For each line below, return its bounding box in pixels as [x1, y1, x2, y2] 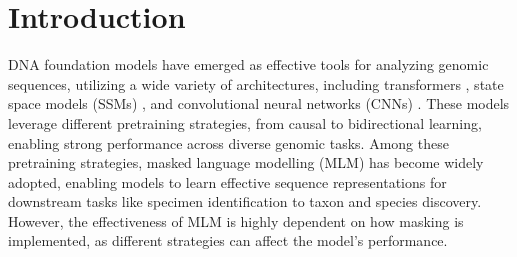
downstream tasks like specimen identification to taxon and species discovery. [8, 191, 482, 212]
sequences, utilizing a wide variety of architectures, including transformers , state [8, 73, 504, 94]
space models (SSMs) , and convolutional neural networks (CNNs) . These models [8, 93, 510, 114]
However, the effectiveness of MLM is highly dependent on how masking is [8, 210, 464, 231]
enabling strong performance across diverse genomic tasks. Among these [8, 132, 449, 153]
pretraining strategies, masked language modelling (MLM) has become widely [8, 152, 484, 173]
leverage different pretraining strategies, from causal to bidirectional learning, [8, 112, 482, 133]
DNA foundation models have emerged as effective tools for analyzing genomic [8, 54, 489, 75]
